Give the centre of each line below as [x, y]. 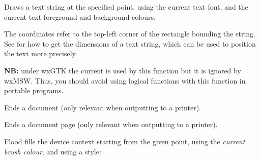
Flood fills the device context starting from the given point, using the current [125, 141]
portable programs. [34, 90]
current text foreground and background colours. [80, 16]
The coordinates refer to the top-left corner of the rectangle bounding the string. [130, 34]
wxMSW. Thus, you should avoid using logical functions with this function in [125, 80]
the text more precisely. [41, 53]
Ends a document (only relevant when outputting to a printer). [103, 107]
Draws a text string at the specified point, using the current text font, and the [126, 7]
